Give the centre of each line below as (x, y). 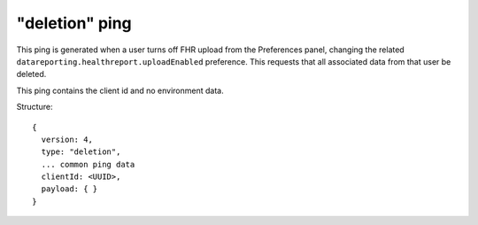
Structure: (35, 107)
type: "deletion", (81, 152)
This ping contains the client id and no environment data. (120, 90)
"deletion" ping (74, 23)
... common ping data (88, 164)
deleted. (31, 74)
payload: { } (69, 189)
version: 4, (67, 139)
